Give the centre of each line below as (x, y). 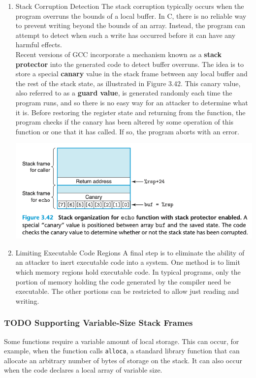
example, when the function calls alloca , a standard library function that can (122, 351)
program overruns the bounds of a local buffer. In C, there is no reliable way (131, 16)
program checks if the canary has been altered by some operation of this (125, 122)
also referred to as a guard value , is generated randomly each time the (124, 93)
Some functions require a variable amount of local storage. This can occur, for (122, 341)
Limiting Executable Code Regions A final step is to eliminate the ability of (130, 252)
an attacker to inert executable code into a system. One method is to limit (128, 262)
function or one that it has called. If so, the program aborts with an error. (127, 131)
